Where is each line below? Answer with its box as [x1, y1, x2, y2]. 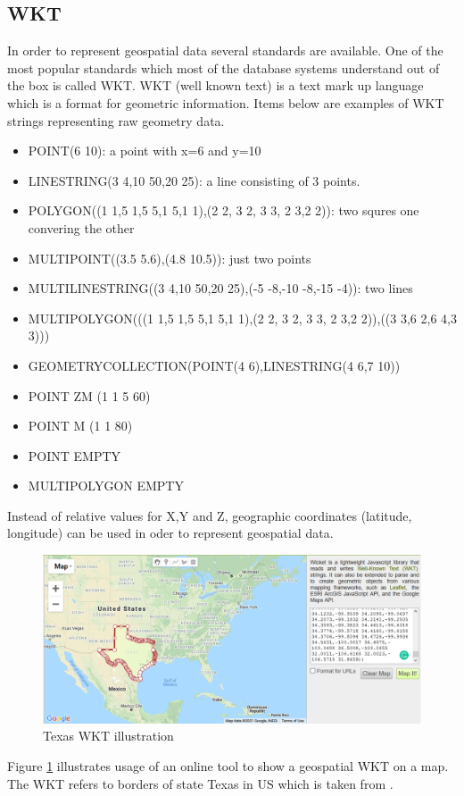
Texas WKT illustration [43, 726, 174, 745]
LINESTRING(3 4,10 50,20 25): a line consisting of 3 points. [28, 171, 360, 189]
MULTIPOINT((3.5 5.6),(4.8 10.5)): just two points [28, 248, 311, 267]
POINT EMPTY [28, 446, 121, 465]
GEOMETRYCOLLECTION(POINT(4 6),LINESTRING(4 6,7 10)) [28, 356, 401, 374]
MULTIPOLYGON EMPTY [28, 476, 184, 495]
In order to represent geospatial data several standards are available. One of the [7, 41, 443, 60]
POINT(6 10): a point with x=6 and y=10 [28, 141, 261, 160]
